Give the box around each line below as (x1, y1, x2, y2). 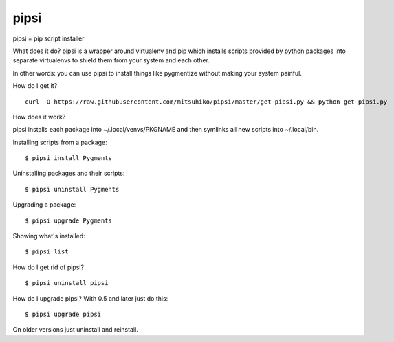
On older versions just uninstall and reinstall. (12, 326, 139, 334)
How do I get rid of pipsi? (12, 263, 85, 271)
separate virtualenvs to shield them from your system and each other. (12, 56, 210, 65)
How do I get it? (12, 82, 58, 90)
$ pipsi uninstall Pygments (25, 185, 120, 193)
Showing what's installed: (12, 232, 85, 240)
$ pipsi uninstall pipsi (25, 279, 109, 287)
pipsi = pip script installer (12, 34, 85, 43)
